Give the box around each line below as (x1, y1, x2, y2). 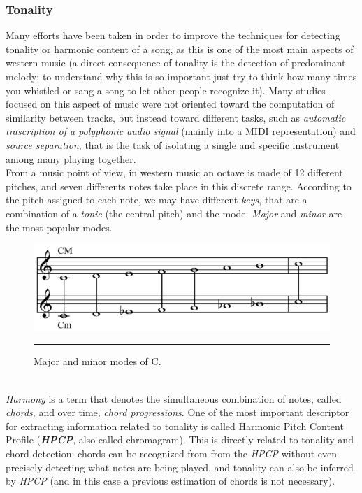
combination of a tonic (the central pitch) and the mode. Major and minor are (6, 206, 342, 220)
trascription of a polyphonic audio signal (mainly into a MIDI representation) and (6, 124, 356, 138)
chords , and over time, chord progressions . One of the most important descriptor (6, 405, 349, 420)
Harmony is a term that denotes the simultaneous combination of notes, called (6, 391, 342, 406)
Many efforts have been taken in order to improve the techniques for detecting (6, 28, 340, 43)
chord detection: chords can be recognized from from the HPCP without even (6, 445, 338, 460)
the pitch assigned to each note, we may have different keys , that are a (6, 192, 307, 207)
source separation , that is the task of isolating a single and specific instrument (6, 137, 340, 152)
